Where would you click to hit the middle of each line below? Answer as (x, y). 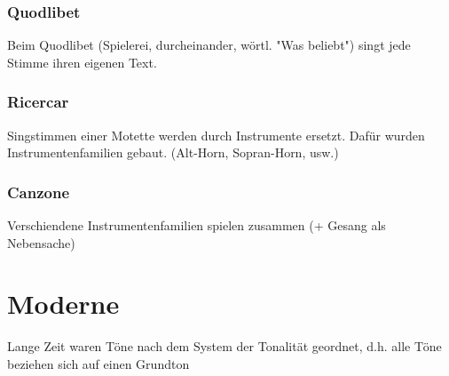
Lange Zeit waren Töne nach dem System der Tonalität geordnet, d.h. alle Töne (224, 346)
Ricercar (38, 102)
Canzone (39, 192)
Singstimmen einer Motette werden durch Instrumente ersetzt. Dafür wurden (216, 135)
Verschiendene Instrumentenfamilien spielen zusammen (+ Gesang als (197, 225)
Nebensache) (41, 242)
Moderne (63, 304)
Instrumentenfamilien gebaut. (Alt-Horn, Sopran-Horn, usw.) (173, 152)
